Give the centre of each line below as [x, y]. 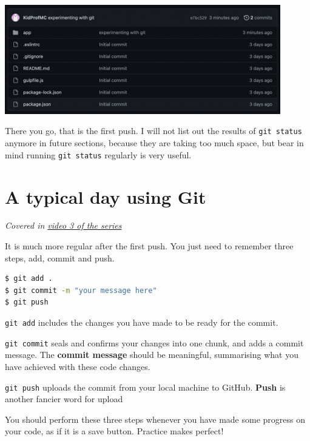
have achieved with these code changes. [78, 366]
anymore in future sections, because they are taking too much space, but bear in [154, 143]
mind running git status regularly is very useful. [98, 154]
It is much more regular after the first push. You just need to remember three [149, 246]
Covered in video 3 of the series [63, 225]
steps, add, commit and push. [60, 258]
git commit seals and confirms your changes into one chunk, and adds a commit [154, 342]
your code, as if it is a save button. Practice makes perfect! [114, 431]
